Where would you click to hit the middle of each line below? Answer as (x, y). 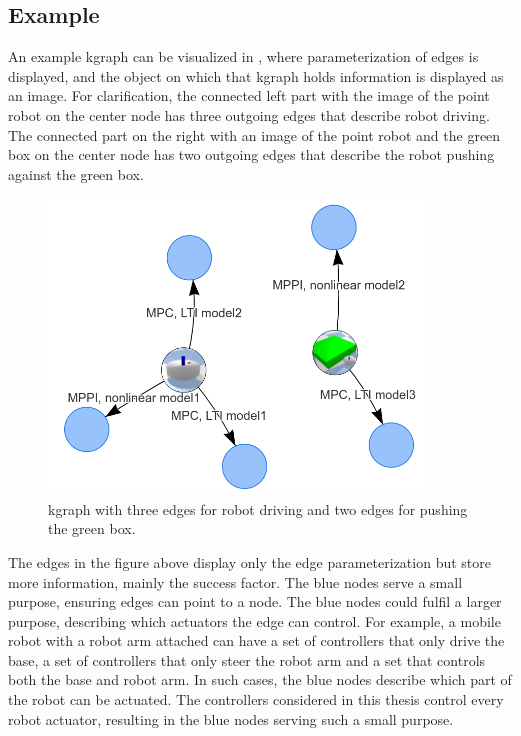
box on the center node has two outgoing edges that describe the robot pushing (251, 154)
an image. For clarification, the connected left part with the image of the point (249, 95)
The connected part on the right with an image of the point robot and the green (254, 134)
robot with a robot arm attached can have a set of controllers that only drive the (256, 640)
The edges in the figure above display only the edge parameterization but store (249, 561)
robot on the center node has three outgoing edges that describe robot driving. (249, 114)
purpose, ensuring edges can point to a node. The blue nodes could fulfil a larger (255, 601)
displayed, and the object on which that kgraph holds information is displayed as (256, 75)
